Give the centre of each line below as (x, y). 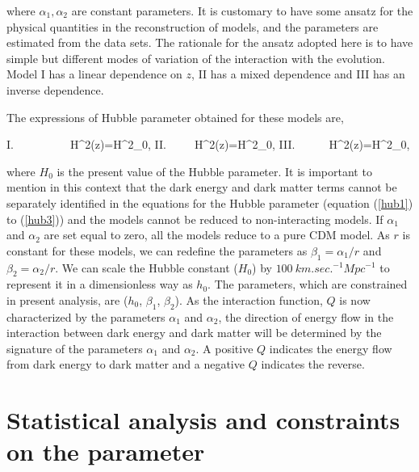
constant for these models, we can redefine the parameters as (157, 250)
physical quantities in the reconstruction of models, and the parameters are (193, 26)
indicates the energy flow (331, 348)
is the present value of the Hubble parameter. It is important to (214, 171)
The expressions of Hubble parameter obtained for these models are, (175, 117)
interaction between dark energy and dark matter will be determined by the (194, 333)
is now (355, 299)
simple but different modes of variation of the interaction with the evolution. (196, 58)
